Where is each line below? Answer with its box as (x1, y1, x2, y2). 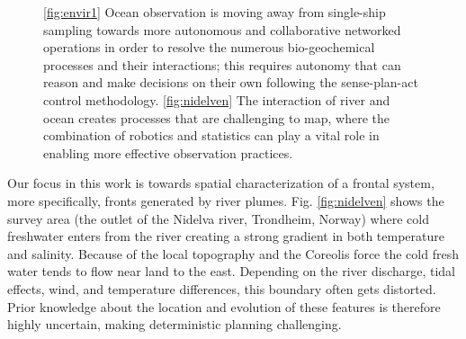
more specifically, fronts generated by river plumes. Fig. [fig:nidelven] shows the (7, 191, 444, 210)
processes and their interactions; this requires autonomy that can (43, 55, 401, 74)
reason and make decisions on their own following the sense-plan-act (43, 73, 418, 92)
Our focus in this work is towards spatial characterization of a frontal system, (7, 174, 435, 192)
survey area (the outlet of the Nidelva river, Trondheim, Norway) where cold (7, 209, 429, 227)
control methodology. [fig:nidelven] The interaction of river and (43, 90, 390, 109)
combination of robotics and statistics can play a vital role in (43, 126, 380, 145)
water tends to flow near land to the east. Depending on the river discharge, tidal (7, 262, 456, 281)
